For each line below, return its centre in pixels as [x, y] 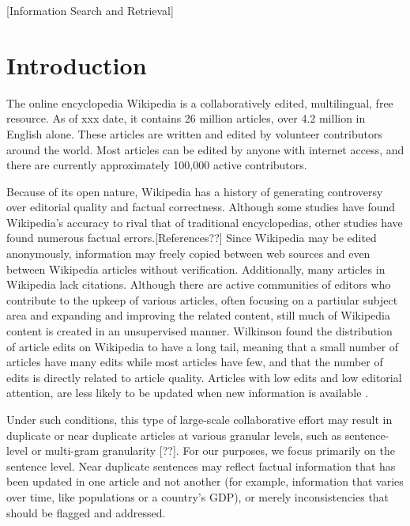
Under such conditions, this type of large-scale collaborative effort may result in [199, 419]
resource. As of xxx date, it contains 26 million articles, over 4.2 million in [186, 118]
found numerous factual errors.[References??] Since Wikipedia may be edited [192, 238]
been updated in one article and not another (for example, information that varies [205, 481]
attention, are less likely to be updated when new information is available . [188, 393]
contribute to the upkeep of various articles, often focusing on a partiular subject [202, 299]
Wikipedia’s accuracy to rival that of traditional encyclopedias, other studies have [205, 222]
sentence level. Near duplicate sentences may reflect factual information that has [201, 465]
